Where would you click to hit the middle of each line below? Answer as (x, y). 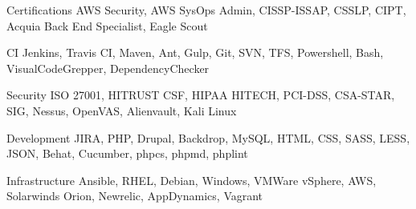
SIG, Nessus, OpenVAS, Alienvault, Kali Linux (122, 110)
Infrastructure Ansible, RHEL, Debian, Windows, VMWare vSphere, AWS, (192, 180)
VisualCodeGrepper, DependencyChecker (108, 68)
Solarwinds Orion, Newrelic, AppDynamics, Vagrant (135, 196)
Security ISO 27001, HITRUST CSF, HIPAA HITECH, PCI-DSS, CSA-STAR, (201, 95)
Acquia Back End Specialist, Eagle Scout (107, 25)
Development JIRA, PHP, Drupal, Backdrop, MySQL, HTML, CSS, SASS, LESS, (208, 137)
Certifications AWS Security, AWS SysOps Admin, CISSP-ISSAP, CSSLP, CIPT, (206, 10)
